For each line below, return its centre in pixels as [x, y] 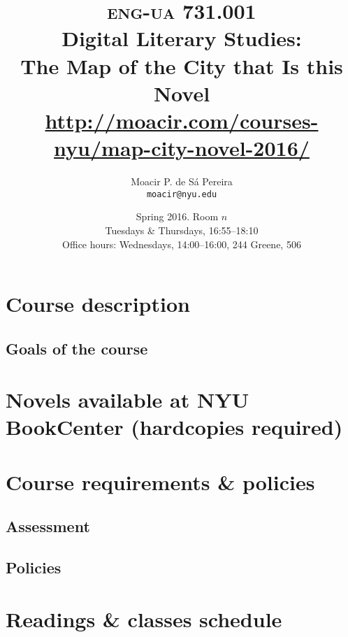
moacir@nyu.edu [182, 194]
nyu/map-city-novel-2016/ [182, 148]
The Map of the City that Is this [182, 65]
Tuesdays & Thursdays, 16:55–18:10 [182, 230]
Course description [98, 304]
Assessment [48, 526]
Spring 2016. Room [177, 216]
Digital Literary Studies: [182, 38]
